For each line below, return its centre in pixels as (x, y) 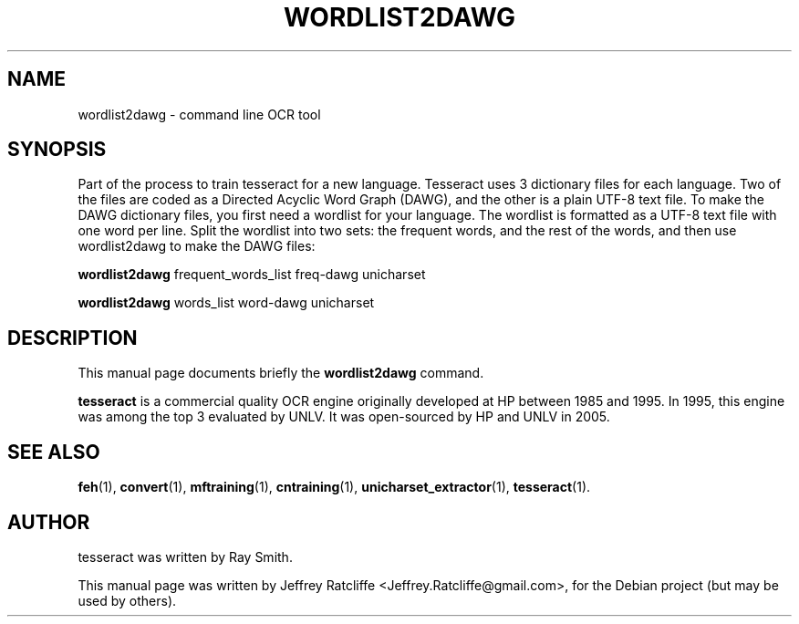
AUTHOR (49, 522)
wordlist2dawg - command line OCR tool (199, 114)
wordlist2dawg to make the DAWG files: (197, 246)
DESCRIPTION (73, 338)
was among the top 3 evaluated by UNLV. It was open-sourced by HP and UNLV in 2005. (344, 417)
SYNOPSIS (57, 150)
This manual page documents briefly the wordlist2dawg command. (281, 373)
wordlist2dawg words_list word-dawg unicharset (226, 303)
